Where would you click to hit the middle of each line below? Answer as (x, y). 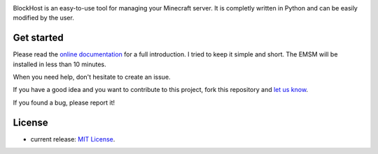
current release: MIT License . (73, 139)
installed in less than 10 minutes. (59, 64)
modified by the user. (44, 18)
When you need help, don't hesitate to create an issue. (92, 77)
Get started (38, 38)
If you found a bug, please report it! (64, 102)
